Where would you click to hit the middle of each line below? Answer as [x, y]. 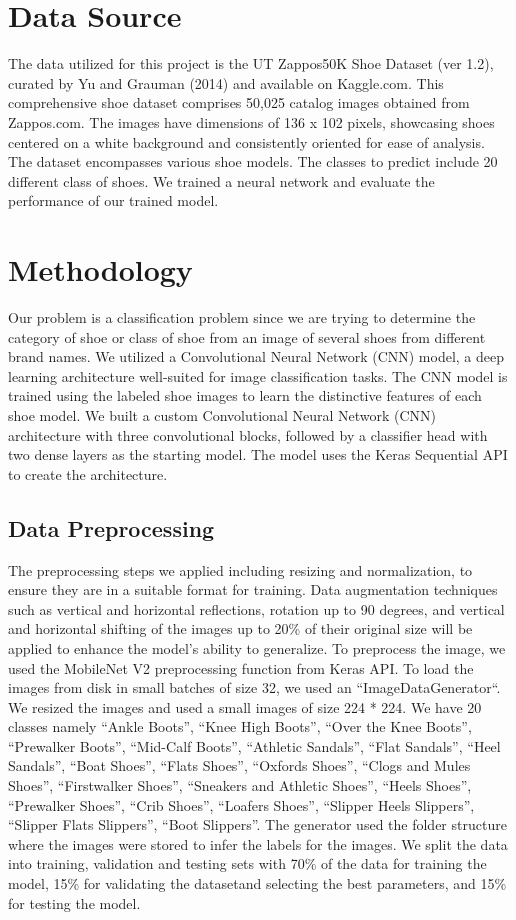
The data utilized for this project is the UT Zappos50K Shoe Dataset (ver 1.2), [251, 63]
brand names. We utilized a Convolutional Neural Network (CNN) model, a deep [256, 356]
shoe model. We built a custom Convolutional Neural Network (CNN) [222, 414]
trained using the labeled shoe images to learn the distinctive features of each [245, 395]
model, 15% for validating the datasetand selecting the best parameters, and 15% [257, 883]
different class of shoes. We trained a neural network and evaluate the [221, 180]
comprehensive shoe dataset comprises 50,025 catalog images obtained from [239, 102]
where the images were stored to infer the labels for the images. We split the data [258, 843]
